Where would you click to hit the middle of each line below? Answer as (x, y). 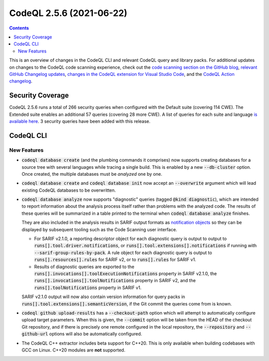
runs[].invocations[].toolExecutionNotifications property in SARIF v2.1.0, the (126, 273)
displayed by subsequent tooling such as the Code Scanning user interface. (99, 229)
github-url (35, 334)
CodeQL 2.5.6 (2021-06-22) (68, 13)
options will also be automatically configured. (96, 334)
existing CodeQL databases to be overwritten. (69, 190)
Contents (19, 28)
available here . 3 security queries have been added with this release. (80, 121)
